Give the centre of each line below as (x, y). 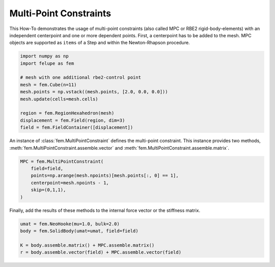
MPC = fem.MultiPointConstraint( (62, 161)
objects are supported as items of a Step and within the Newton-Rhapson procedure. (100, 43)
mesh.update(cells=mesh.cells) (59, 99)
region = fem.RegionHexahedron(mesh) (67, 113)
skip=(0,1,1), (48, 190)
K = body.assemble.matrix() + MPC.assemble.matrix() (87, 245)
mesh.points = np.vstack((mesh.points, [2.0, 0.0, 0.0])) (94, 92)
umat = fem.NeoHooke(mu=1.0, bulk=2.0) (70, 224)
